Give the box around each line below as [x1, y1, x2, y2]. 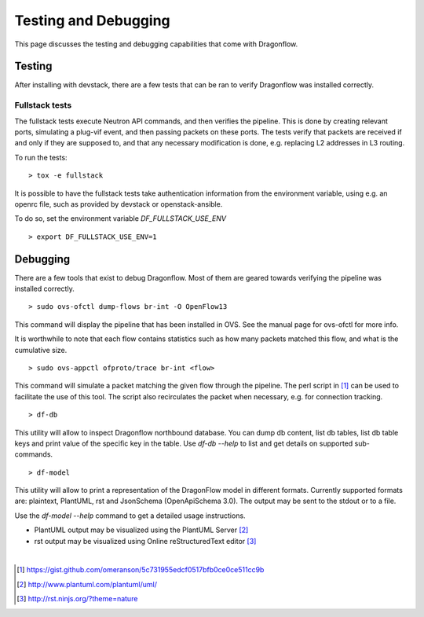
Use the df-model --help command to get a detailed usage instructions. [14, 511, 247, 520]
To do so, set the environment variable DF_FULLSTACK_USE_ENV [14, 214, 227, 223]
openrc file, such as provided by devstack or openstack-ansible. [14, 199, 223, 208]
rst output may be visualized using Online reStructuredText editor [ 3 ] [34, 536, 257, 545]
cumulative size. [14, 345, 68, 354]
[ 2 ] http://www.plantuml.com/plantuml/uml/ [16, 579, 157, 589]
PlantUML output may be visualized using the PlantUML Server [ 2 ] [34, 525, 249, 534]
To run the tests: [14, 152, 68, 162]
